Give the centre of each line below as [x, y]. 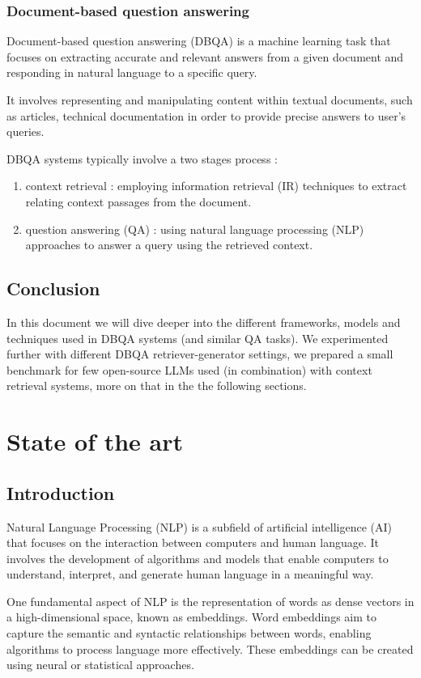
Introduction [61, 492]
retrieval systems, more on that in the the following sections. [157, 386]
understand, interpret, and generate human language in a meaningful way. [190, 574]
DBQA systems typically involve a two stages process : [142, 158]
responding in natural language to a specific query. [132, 72]
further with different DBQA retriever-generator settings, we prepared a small [200, 354]
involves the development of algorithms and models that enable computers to [198, 558]
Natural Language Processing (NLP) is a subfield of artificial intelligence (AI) [200, 526]
